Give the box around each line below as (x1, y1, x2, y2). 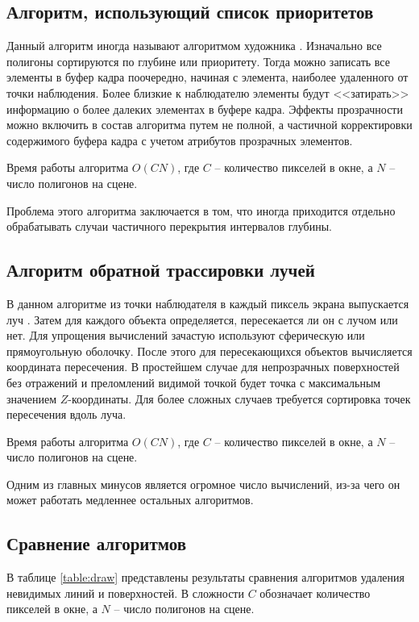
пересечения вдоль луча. (6, 406, 127, 423)
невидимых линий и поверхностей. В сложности (6, 584, 244, 601)
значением (6, 390, 56, 407)
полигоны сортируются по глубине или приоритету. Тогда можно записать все (6, 52, 390, 69)
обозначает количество (259, 584, 371, 601)
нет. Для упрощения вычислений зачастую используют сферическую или (6, 327, 365, 344)
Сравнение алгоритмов (6, 531, 187, 556)
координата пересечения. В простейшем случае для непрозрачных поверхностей (6, 358, 400, 375)
